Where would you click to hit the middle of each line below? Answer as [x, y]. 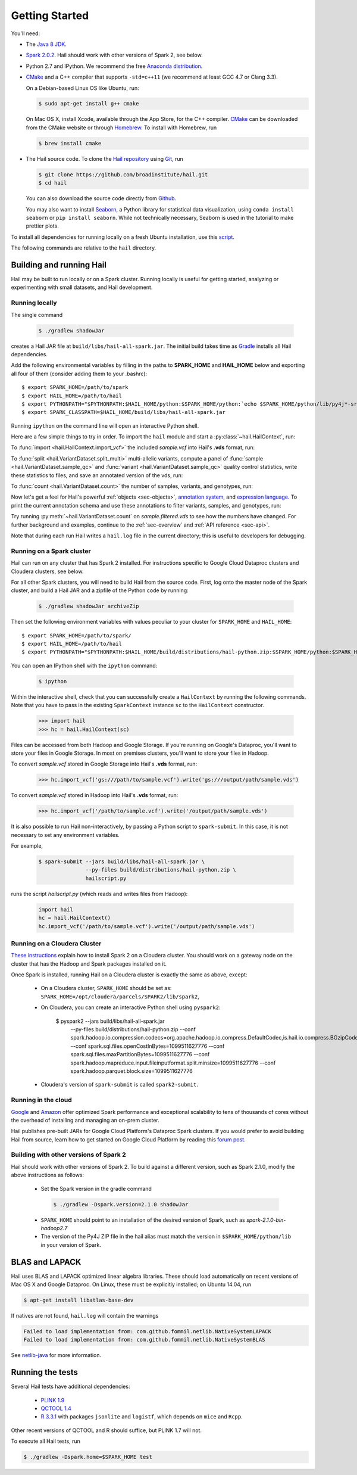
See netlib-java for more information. [56, 1355]
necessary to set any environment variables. [65, 835]
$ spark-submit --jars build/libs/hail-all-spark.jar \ [122, 862]
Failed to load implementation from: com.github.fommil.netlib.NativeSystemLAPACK [148, 1331]
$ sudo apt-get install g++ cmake [89, 104]
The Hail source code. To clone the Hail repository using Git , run [105, 158]
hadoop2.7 [54, 1228]
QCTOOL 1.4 [56, 1408]
